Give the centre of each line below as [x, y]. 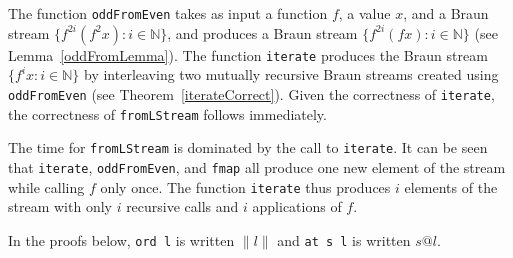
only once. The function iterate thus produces [245, 186]
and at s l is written [344, 239]
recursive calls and [182, 206]
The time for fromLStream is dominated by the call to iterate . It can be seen [248, 147]
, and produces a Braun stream [262, 32]
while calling [46, 186]
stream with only [60, 206]
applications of [297, 206]
